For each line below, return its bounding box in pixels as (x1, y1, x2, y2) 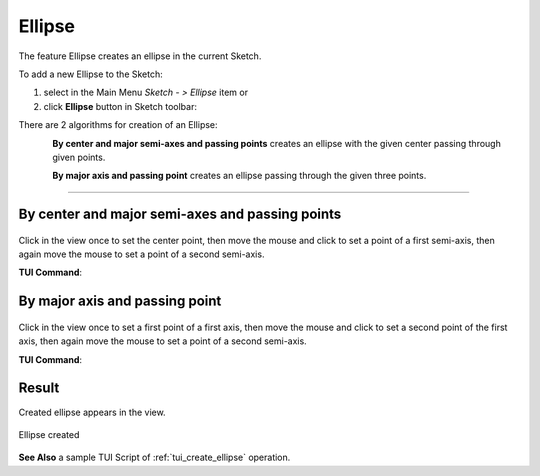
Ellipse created (18, 428, 80, 440)
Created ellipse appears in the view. (18, 406, 166, 418)
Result (18, 380, 60, 397)
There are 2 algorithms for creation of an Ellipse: (18, 119, 219, 131)
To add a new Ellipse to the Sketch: (18, 68, 164, 80)
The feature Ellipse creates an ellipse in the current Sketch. (18, 50, 262, 62)
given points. (52, 151, 106, 163)
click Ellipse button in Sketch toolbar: (43, 100, 197, 112)
